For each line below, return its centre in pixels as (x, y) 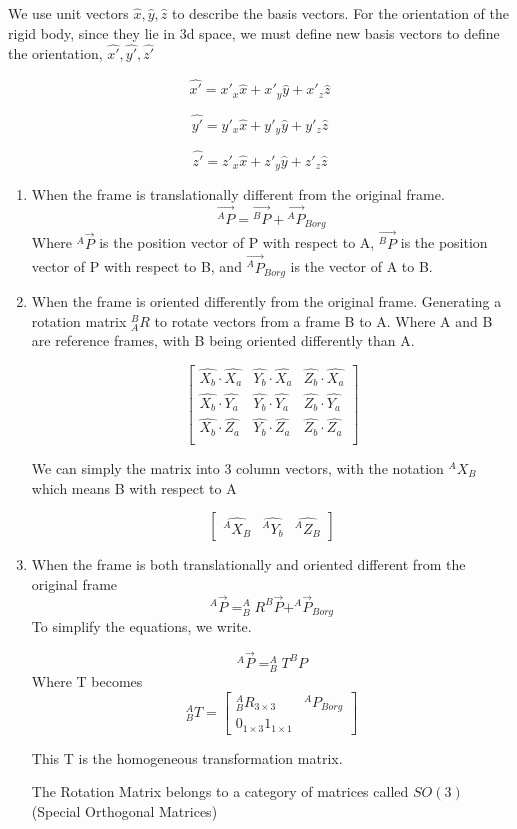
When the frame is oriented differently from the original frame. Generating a (266, 301)
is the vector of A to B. (361, 266)
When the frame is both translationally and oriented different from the (248, 564)
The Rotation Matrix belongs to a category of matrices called (220, 791)
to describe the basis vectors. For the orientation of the (340, 13)
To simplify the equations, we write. (141, 625)
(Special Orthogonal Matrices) (124, 810)
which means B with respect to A (134, 487)
